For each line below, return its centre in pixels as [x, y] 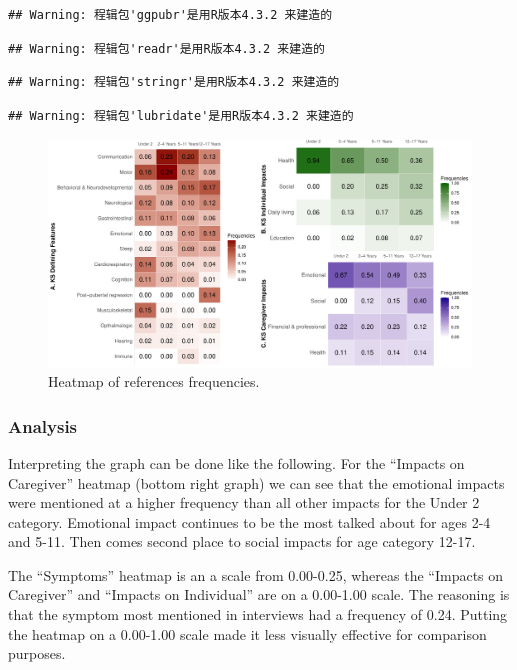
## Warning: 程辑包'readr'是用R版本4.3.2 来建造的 [166, 48]
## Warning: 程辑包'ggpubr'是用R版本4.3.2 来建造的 [170, 15]
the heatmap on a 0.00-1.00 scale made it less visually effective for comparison [247, 633]
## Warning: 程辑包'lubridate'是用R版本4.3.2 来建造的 [181, 115]
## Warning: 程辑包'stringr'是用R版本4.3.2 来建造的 [174, 82]
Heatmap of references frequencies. [154, 381]
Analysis [43, 425]
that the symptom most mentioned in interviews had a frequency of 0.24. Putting [258, 614]
